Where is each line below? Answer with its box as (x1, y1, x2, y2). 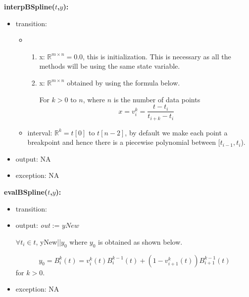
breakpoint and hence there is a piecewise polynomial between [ (27, 137, 220, 147)
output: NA (15, 153, 51, 164)
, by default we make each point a (125, 127, 228, 137)
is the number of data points (113, 94, 200, 104)
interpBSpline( (4, 1, 55, 11)
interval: (27, 127, 52, 137)
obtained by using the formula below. (67, 77, 180, 87)
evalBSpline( (4, 187, 48, 197)
